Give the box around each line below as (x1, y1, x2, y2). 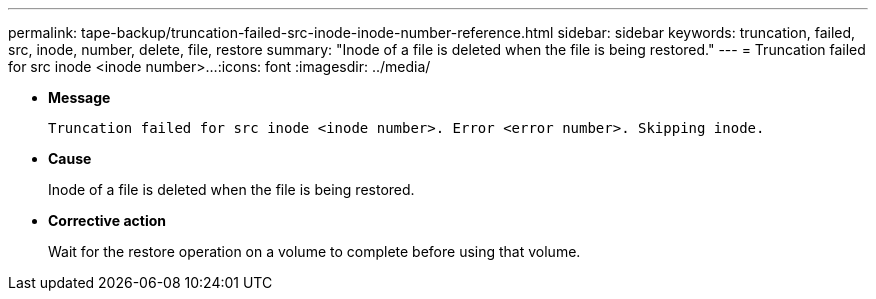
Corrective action (48, 212, 166, 229)
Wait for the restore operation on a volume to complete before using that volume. (48, 243, 581, 260)
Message (48, 89, 111, 106)
